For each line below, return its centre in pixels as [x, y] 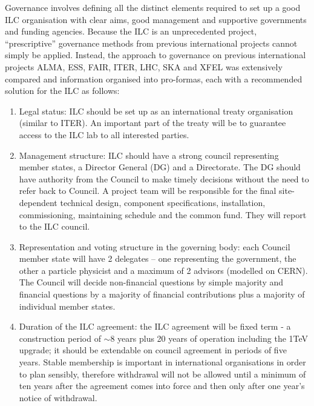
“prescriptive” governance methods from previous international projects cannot [151, 43]
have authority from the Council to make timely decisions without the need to [164, 178]
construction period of [60, 338]
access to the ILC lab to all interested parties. [104, 134]
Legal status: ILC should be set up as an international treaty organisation [156, 111]
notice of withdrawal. [58, 397]
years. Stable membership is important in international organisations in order [162, 362]
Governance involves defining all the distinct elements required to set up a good [153, 7]
